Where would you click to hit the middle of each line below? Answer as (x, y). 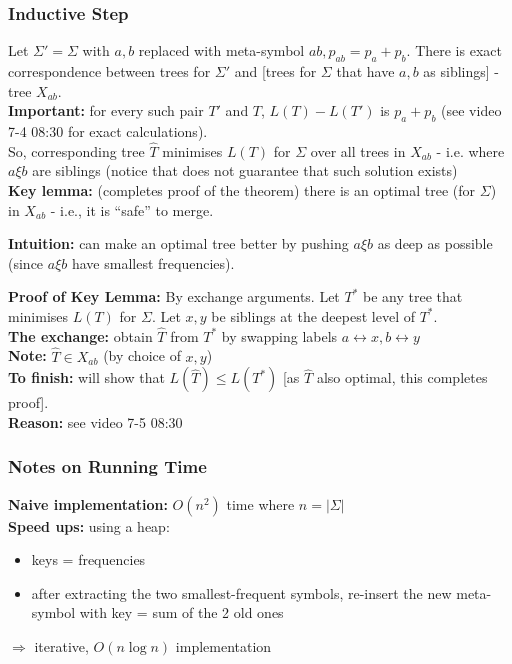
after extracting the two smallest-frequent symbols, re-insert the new (241, 592)
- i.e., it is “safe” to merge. (132, 209)
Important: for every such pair (106, 110)
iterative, (61, 645)
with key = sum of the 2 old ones (181, 612)
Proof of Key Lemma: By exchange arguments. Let (174, 296)
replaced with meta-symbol (221, 50)
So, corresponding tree (76, 150)
